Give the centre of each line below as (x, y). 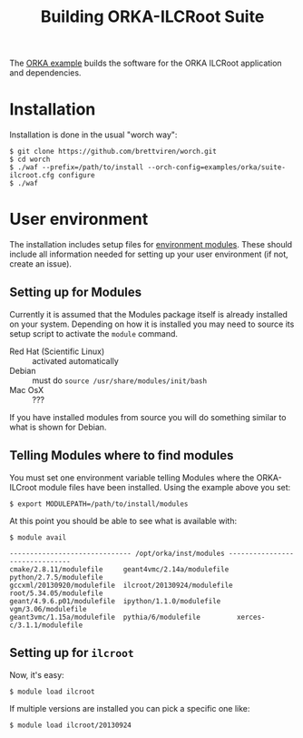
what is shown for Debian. (58, 427)
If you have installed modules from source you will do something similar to (148, 417)
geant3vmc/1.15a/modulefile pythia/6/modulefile (105, 617)
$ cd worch (30, 160)
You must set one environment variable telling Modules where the (132, 477)
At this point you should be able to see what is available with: (123, 521)
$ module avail (38, 537)
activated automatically (76, 360)
